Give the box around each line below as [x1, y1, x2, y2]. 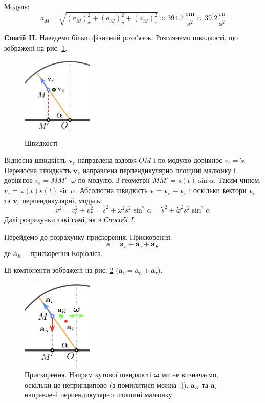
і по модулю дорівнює [153, 155, 223, 165]
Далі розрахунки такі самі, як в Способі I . [4, 214, 136, 224]
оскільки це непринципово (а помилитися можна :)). [25, 379, 189, 390]
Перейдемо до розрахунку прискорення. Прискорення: [4, 231, 172, 242]
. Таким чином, [213, 175, 261, 185]
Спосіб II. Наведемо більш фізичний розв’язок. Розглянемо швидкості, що [4, 32, 238, 43]
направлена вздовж [78, 155, 137, 165]
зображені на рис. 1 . [4, 42, 68, 53]
